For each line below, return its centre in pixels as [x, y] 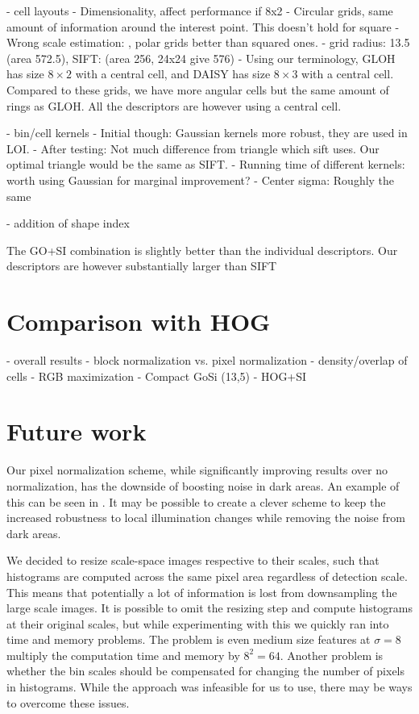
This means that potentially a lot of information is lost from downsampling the [202, 592]
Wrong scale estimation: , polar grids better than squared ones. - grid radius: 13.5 [208, 42]
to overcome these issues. [68, 702]
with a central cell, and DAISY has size [173, 74]
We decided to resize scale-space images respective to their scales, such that [193, 560]
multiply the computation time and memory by [123, 655]
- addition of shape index [68, 223]
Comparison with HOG [139, 322]
